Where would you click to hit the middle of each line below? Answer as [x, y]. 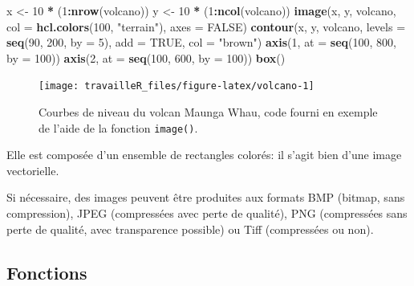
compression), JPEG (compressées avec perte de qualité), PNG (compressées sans [207, 213]
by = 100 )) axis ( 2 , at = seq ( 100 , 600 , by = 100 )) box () [146, 57]
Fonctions [47, 272]
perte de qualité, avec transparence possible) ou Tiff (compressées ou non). [190, 229]
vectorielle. [33, 170]
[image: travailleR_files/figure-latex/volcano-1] [177, 86]
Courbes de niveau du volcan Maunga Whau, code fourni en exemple [208, 112]
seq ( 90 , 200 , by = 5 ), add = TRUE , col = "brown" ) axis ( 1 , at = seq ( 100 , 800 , [201, 42]
